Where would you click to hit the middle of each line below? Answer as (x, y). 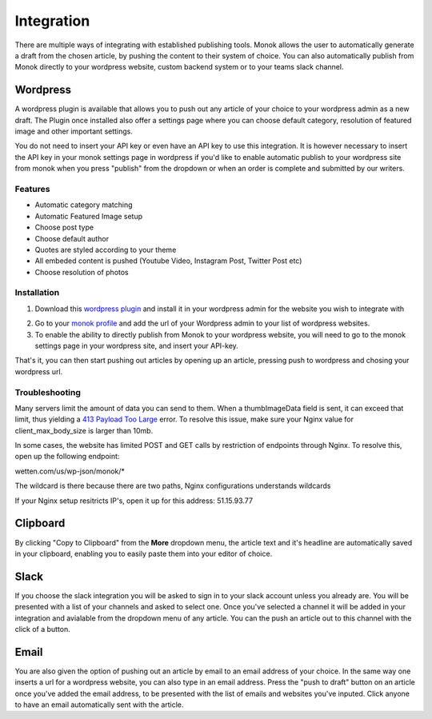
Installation (37, 293)
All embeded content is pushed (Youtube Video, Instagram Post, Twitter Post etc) (168, 261)
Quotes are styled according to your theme (106, 250)
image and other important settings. (74, 131)
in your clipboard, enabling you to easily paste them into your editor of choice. (144, 553)
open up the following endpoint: (67, 457)
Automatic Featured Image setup (89, 216)
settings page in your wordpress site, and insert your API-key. (137, 346)
